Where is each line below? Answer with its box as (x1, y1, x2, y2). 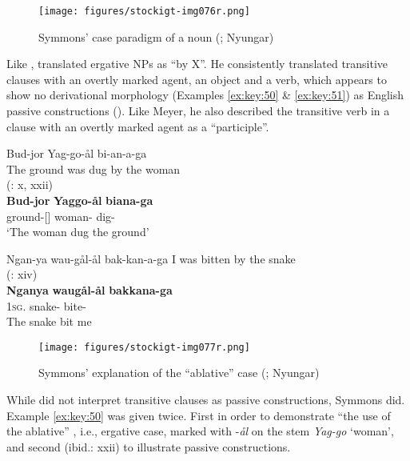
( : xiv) (6, 266, 38, 283)
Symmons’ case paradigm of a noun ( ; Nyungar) (38, 28, 274, 45)
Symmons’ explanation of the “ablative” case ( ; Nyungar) (38, 364, 320, 381)
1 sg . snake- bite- (6, 297, 86, 314)
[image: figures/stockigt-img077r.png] (38, 341, 250, 353)
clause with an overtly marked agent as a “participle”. (6, 118, 269, 134)
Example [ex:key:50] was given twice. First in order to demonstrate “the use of (6, 407, 391, 423)
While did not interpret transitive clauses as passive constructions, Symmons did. (6, 391, 405, 407)
